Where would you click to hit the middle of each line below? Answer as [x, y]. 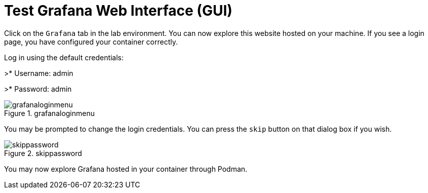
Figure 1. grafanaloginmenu [50, 113]
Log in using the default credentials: [64, 57]
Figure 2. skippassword [43, 153]
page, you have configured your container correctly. [91, 42]
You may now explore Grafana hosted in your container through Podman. [126, 169]
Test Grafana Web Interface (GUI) [118, 11]
